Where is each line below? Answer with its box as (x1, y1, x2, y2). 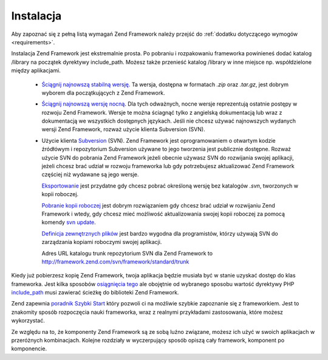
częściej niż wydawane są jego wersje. (41, 171, 139, 178)
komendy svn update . (41, 219, 97, 226)
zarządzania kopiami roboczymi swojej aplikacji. (41, 239, 162, 246)
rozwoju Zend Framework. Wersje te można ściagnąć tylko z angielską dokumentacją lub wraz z (41, 109, 282, 116)
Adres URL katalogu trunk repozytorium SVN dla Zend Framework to (41, 250, 213, 257)
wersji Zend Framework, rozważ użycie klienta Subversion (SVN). (41, 126, 206, 133)
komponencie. (11, 345, 47, 352)
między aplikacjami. (11, 67, 61, 74)
